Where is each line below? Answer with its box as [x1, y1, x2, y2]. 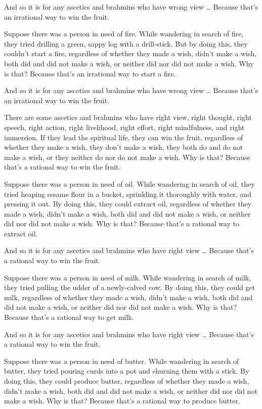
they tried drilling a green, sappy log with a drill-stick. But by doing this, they [4, 38, 248, 49]
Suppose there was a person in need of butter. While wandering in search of [4, 355, 239, 366]
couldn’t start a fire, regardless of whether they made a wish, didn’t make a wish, [4, 48, 257, 59]
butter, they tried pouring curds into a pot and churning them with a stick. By [4, 365, 249, 376]
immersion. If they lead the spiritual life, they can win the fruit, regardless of [4, 132, 243, 142]
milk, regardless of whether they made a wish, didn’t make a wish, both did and [4, 292, 253, 302]
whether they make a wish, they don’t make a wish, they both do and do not [4, 142, 243, 152]
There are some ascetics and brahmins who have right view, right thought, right [4, 112, 252, 122]
